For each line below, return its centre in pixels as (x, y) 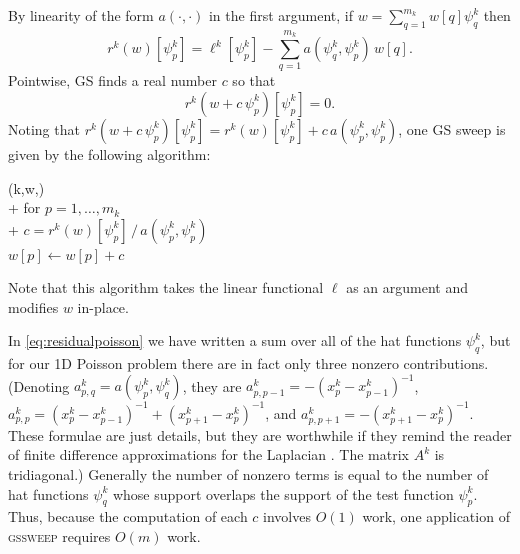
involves (287, 516)
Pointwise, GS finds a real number (112, 80)
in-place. (103, 306)
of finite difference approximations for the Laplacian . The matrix (209, 454)
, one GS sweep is (452, 128)
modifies (33, 306)
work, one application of (436, 516)
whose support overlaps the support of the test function (283, 493)
